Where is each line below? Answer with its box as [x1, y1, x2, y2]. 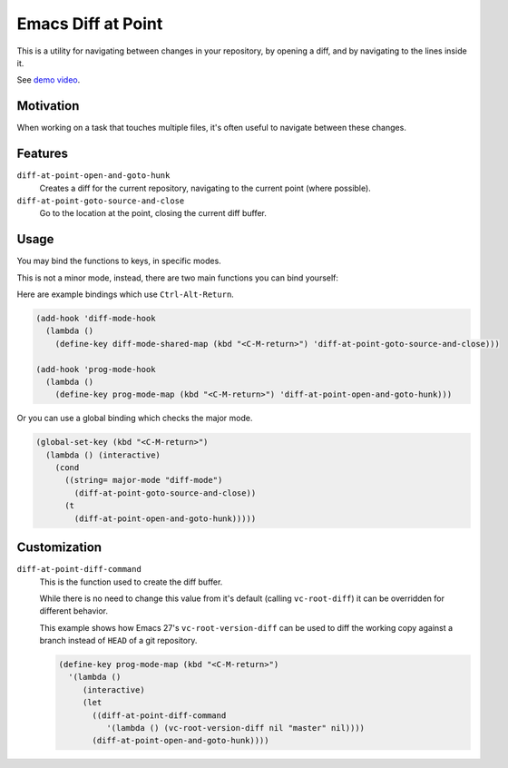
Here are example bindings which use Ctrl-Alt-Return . [16, 289, 235, 300]
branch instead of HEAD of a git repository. [39, 635, 198, 646]
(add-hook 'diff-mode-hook [35, 313, 156, 323]
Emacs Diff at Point [16, 14, 163, 34]
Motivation [16, 98, 80, 113]
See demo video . [16, 74, 81, 85]
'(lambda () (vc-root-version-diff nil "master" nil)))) [105, 723, 366, 734]
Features [16, 146, 68, 162]
